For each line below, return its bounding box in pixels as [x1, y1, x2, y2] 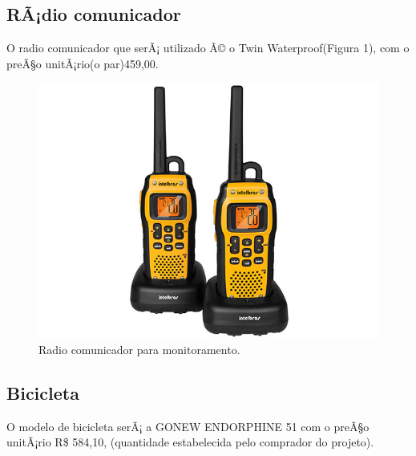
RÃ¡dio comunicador [6, 2, 181, 26]
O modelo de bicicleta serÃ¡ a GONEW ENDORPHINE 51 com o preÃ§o [6, 417, 370, 434]
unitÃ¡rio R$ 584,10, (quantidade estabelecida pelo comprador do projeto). [6, 434, 374, 450]
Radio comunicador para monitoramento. [38, 340, 240, 357]
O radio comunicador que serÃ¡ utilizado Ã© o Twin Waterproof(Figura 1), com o [6, 39, 410, 56]
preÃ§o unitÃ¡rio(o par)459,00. [6, 55, 159, 71]
